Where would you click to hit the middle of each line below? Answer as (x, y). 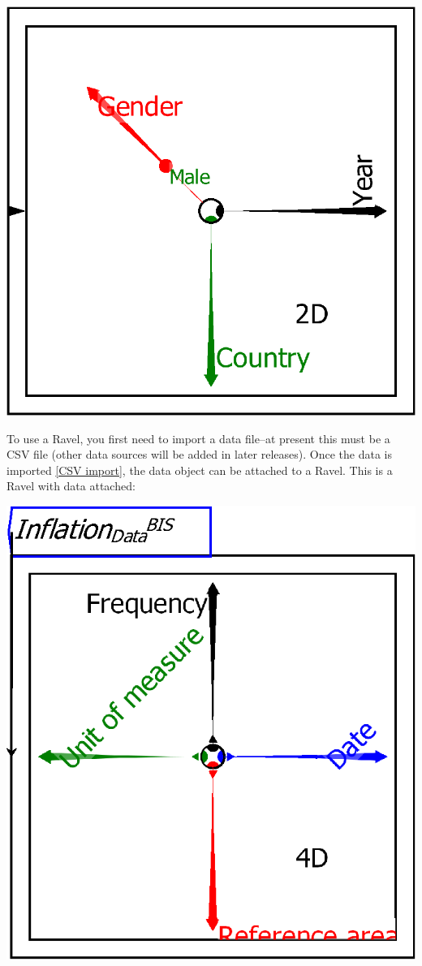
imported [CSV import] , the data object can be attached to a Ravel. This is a (200, 470)
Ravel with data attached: (71, 486)
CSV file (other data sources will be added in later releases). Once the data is (199, 454)
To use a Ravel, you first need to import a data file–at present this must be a (198, 438)
